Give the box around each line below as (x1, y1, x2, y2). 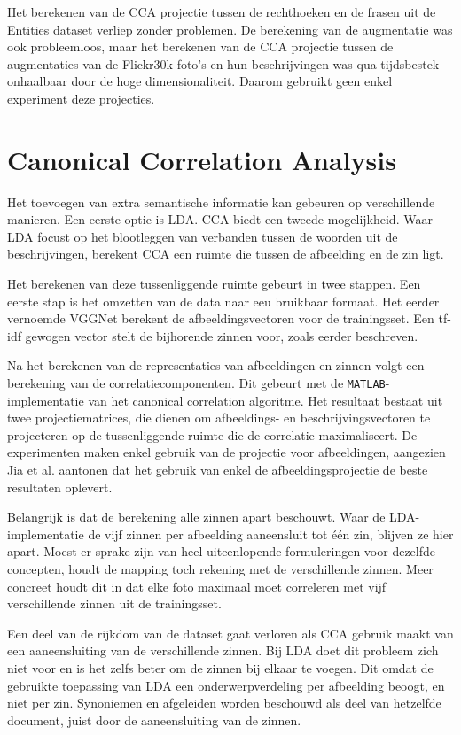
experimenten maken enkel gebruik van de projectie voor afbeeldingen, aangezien (7, 443, 446, 461)
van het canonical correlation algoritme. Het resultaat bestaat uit (88, 391, 443, 409)
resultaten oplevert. (7, 477, 113, 496)
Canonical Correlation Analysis (7, 141, 396, 177)
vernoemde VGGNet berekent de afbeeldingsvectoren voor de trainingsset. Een (7, 309, 434, 328)
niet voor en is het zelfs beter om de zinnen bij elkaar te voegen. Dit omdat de (7, 659, 434, 677)
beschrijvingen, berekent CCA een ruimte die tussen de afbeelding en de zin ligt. (7, 244, 444, 263)
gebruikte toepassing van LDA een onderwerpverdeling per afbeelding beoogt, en (7, 676, 445, 694)
